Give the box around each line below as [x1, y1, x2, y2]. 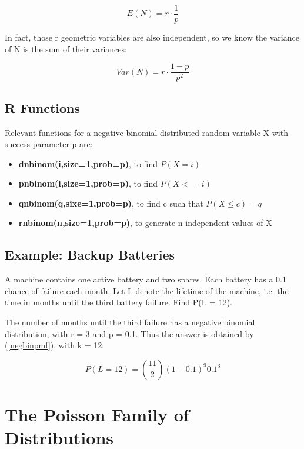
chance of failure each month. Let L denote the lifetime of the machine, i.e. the [5, 284, 289, 297]
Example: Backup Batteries [5, 245, 175, 264]
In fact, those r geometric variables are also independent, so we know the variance [5, 31, 299, 44]
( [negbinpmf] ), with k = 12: [5, 339, 105, 351]
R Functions [5, 98, 81, 117]
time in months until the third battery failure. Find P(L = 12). [5, 296, 233, 308]
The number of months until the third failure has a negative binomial [5, 316, 255, 328]
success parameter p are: [5, 138, 93, 150]
